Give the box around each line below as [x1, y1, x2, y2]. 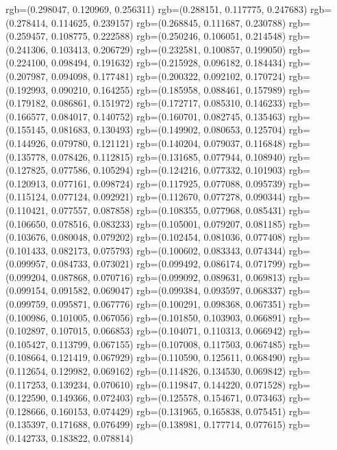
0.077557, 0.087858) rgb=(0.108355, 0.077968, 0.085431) [51, 202, 286, 217]
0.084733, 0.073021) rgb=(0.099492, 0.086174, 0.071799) [51, 256, 286, 271]
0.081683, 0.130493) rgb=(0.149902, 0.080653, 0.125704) [51, 122, 286, 137]
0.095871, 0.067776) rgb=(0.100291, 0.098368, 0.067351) [51, 297, 286, 311]
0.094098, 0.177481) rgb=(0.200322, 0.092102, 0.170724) [51, 68, 286, 83]
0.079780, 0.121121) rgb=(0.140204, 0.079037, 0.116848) [51, 135, 286, 150]
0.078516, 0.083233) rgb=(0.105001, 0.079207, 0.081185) [51, 216, 286, 230]
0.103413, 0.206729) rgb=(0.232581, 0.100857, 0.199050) [51, 42, 286, 56]
